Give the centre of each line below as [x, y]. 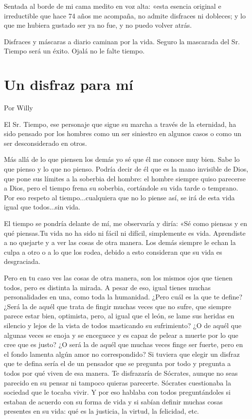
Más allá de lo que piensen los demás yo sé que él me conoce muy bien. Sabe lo [122, 159]
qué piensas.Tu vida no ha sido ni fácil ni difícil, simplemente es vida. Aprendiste [125, 233]
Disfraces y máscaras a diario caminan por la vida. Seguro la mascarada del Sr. [122, 41]
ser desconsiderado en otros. [45, 143]
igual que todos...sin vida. [42, 207]
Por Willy [18, 108]
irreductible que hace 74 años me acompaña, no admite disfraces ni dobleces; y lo [125, 15]
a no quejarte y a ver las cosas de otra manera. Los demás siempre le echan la [120, 242]
